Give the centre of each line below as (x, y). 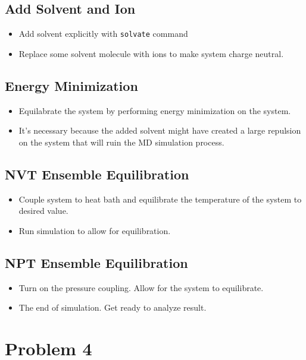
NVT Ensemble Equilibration (97, 174)
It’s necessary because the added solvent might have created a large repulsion (160, 130)
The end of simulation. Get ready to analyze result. (113, 307)
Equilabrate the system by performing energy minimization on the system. (155, 110)
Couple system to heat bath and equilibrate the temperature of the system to (160, 199)
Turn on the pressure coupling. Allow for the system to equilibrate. (141, 287)
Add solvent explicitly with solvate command (103, 34)
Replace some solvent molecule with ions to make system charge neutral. (151, 53)
